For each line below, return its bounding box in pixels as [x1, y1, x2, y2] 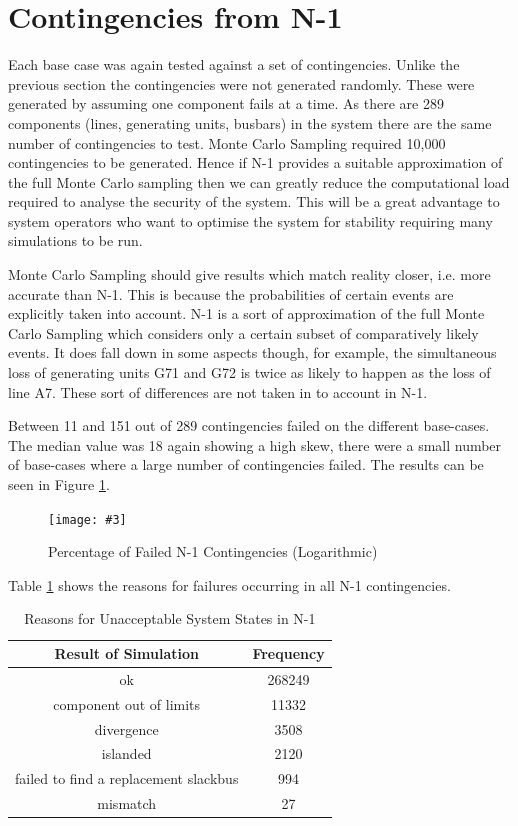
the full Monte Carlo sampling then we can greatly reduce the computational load [8, 171, 510, 192]
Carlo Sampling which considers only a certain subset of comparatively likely [8, 322, 479, 343]
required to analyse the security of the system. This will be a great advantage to [8, 191, 500, 212]
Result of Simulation [54, 643, 199, 664]
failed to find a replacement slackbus [15, 768, 239, 789]
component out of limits [53, 693, 201, 714]
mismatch [97, 793, 157, 814]
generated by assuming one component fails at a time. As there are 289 [8, 93, 444, 114]
